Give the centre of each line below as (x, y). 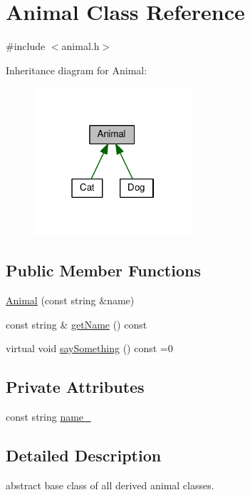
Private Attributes (75, 387)
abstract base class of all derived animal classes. (110, 485)
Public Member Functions (103, 270)
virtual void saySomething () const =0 (89, 348)
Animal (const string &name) (70, 300)
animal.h (80, 46)
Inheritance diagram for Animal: (77, 70)
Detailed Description (84, 455)
